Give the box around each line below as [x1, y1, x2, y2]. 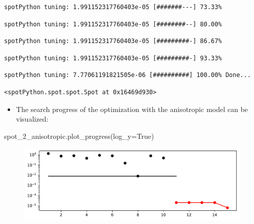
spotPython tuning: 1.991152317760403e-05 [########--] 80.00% [4, 20, 222, 28]
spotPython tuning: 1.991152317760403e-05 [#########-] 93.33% [4, 54, 222, 62]
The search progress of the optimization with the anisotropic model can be [16, 103, 248, 114]
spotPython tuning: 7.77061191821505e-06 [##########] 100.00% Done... [4, 71, 251, 79]
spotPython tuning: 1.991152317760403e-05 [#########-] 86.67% [4, 38, 222, 45]
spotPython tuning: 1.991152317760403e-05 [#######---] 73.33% [4, 4, 222, 11]
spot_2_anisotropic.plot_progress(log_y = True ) [4, 130, 154, 141]
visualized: [16, 114, 49, 124]
